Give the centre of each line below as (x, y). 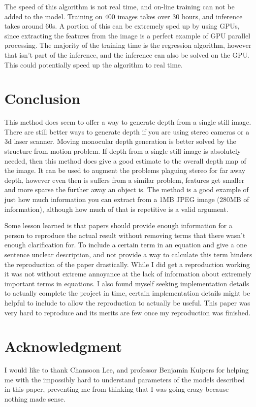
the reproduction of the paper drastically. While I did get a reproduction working (127, 264)
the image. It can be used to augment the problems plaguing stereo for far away (125, 170)
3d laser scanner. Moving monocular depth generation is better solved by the (120, 141)
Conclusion (43, 98)
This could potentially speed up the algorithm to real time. (94, 64)
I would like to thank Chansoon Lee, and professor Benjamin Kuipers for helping (127, 370)
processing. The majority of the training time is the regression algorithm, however (128, 45)
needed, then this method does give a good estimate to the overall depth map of (126, 160)
